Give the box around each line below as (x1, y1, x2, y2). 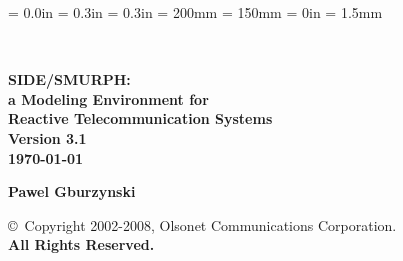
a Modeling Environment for (8, 88, 209, 109)
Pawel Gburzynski (8, 181, 136, 202)
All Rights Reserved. (8, 234, 155, 255)
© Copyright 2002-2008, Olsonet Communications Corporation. (8, 214, 397, 235)
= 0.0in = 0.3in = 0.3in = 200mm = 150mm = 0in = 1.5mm (8, 2, 383, 22)
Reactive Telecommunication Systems (8, 108, 273, 129)
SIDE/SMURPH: (8, 69, 131, 90)
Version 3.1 (8, 127, 87, 148)
